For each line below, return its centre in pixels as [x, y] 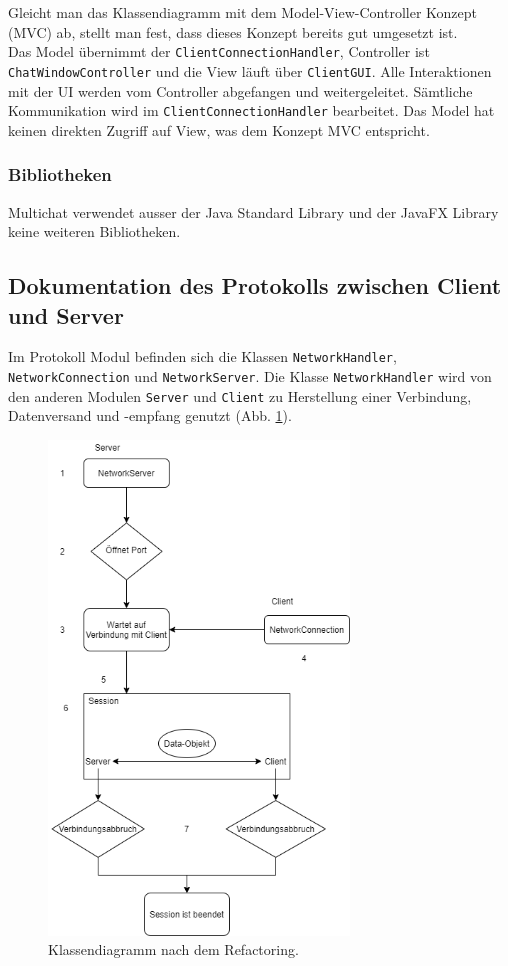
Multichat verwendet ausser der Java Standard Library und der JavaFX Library [253, 211]
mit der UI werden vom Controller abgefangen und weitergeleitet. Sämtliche [240, 90]
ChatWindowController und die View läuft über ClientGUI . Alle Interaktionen [250, 70]
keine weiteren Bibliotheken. [94, 231]
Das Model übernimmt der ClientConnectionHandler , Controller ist [219, 51]
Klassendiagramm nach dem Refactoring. [173, 949]
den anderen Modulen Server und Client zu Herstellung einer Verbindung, [240, 395]
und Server [66, 314]
